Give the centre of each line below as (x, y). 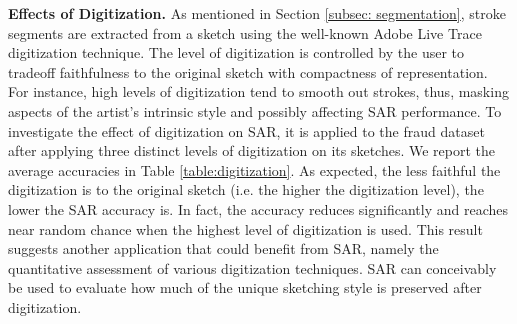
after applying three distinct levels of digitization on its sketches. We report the (252, 150)
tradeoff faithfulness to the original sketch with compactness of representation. (248, 71)
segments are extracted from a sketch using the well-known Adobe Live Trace (245, 32)
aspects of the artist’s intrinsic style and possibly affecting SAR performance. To (255, 110)
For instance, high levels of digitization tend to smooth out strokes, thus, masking (258, 91)
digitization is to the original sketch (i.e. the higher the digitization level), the (246, 189)
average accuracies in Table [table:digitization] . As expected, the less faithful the (254, 169)
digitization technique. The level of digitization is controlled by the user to (236, 52)
